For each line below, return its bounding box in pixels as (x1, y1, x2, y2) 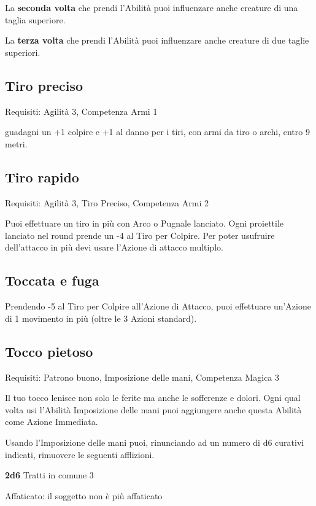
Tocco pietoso (5, 341, 93, 360)
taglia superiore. (5, 13, 66, 26)
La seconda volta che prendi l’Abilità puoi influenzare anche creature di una (5, 1, 298, 14)
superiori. (5, 45, 40, 58)
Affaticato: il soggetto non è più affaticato (5, 489, 163, 502)
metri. (5, 137, 28, 150)
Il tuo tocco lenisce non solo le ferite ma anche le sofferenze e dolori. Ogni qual (5, 391, 301, 404)
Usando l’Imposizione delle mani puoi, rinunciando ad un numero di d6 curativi (5, 435, 304, 448)
